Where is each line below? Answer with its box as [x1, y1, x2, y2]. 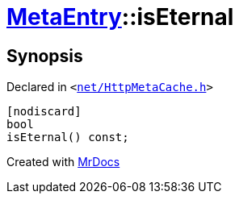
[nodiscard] [6, 105, 82, 119]
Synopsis [6, 45, 83, 66]
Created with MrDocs [6, 155, 120, 169]
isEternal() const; [6, 131, 129, 144]
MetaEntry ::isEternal [6, 3, 234, 31]
